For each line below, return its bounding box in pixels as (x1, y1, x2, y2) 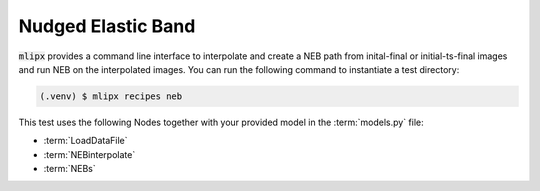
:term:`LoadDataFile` (43, 135, 129, 147)
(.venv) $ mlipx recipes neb (39, 90, 183, 102)
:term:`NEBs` (43, 163, 96, 175)
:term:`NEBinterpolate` (43, 148, 136, 160)
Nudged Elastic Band (18, 15, 196, 37)
